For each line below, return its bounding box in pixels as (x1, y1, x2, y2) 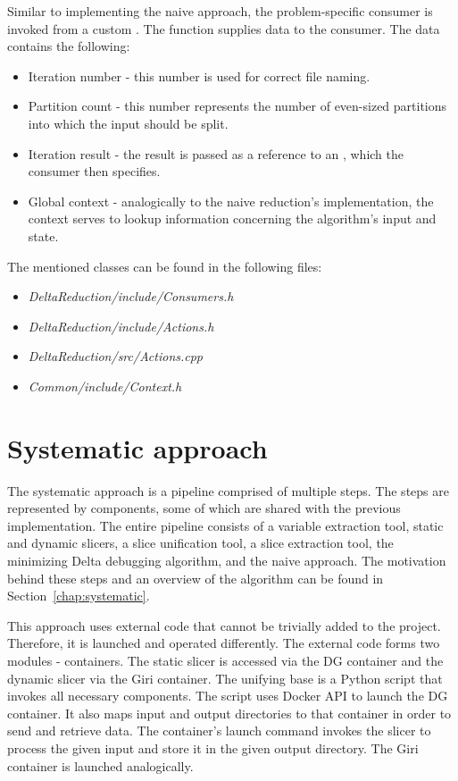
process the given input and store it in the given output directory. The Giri (7, 738, 419, 757)
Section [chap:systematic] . (7, 586, 150, 605)
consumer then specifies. (28, 162, 161, 181)
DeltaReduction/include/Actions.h (28, 316, 214, 335)
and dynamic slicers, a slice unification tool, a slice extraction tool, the (7, 533, 394, 552)
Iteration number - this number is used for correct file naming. (28, 66, 371, 85)
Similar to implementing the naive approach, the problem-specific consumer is (7, 2, 433, 20)
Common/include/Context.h (28, 376, 182, 395)
